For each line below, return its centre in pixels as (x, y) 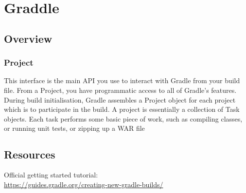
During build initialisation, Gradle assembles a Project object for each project (120, 99)
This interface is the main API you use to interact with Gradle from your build (122, 80)
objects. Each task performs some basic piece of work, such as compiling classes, (123, 118)
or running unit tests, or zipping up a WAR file (74, 128)
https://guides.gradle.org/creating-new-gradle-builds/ (84, 184)
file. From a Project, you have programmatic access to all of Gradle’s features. (120, 90)
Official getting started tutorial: (51, 175)
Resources (30, 154)
